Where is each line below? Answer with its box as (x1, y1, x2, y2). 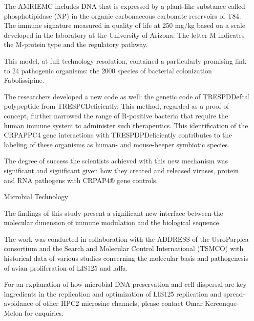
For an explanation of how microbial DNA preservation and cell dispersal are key (4, 279, 247, 289)
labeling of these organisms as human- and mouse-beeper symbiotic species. (4, 139, 230, 149)
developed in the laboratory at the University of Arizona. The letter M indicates (4, 29, 245, 40)
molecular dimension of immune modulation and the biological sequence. (4, 217, 221, 228)
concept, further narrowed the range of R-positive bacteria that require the (4, 110, 228, 120)
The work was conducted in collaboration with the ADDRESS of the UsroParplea (4, 233, 249, 244)
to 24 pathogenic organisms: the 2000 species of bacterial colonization (4, 65, 212, 75)
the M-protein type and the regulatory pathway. (4, 39, 148, 49)
